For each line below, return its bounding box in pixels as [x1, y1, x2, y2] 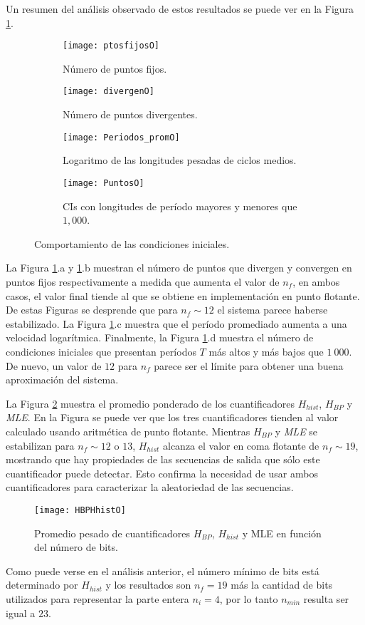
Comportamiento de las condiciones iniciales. [34, 236, 230, 251]
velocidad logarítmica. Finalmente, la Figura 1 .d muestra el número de [6, 330, 314, 345]
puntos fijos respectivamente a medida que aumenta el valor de [6, 274, 280, 289]
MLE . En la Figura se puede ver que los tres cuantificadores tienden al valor [6, 410, 339, 425]
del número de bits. [34, 539, 118, 554]
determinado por [6, 577, 78, 592]
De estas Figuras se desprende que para [6, 302, 178, 317]
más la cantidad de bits [231, 577, 333, 592]
